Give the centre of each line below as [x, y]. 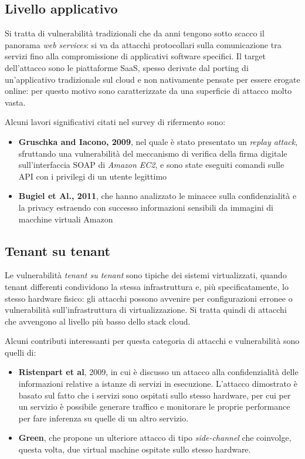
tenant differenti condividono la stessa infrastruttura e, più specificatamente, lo [147, 286]
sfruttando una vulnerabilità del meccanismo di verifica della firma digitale [153, 153]
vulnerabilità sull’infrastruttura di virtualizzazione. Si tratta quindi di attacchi [146, 310]
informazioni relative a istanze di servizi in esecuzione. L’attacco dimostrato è [158, 384]
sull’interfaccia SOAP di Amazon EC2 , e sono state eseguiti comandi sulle [151, 165]
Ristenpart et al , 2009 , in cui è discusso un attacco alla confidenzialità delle [158, 372]
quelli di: [21, 352]
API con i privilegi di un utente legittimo [93, 176]
